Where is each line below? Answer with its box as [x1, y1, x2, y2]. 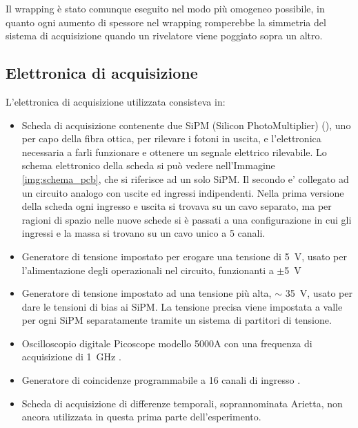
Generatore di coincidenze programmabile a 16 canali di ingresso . [21, 373, 301, 387]
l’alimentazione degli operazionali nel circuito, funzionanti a [21, 262, 274, 277]
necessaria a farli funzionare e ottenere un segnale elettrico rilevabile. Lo [21, 144, 327, 159]
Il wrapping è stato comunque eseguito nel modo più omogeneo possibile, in [6, 1, 325, 15]
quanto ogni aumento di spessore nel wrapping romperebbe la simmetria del [6, 14, 326, 29]
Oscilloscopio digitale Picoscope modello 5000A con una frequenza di [21, 335, 312, 350]
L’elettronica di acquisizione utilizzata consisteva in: [6, 94, 226, 108]
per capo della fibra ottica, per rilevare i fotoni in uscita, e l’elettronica [21, 131, 321, 146]
